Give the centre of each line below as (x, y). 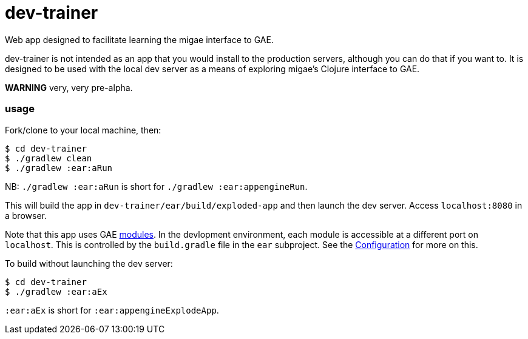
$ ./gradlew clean (49, 158)
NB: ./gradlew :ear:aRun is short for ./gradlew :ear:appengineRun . (156, 186)
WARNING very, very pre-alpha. (69, 87)
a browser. (26, 215)
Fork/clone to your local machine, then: (83, 130)
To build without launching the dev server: (89, 263)
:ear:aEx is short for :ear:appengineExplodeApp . (112, 310)
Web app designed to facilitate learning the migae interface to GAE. (139, 39)
